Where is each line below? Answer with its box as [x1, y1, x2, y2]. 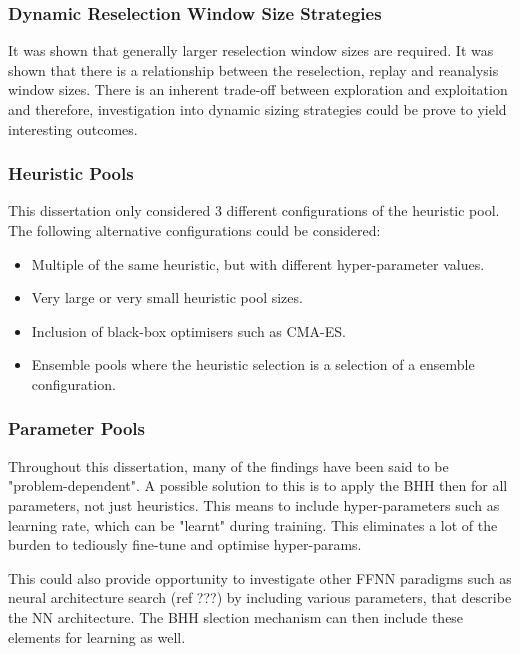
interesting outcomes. [8, 118, 138, 139]
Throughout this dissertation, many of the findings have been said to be [8, 455, 449, 476]
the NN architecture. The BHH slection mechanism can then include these [8, 606, 464, 627]
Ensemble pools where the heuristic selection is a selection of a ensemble [31, 354, 475, 375]
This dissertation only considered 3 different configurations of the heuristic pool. [8, 200, 500, 221]
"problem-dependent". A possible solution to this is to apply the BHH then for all [8, 475, 508, 496]
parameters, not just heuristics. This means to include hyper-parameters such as [8, 494, 500, 515]
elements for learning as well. [8, 626, 186, 647]
